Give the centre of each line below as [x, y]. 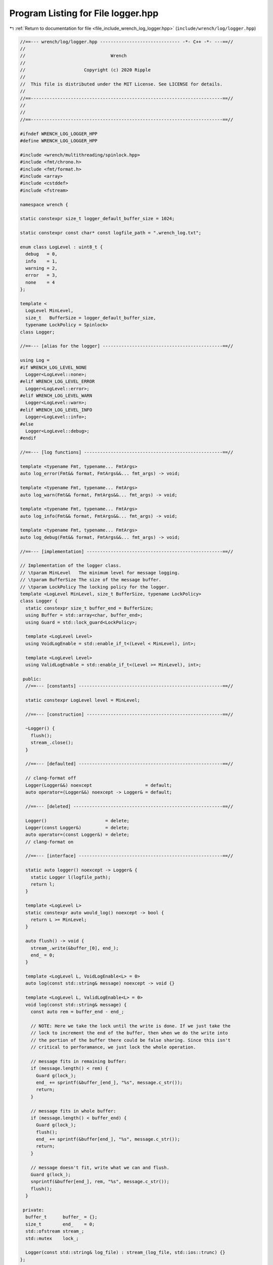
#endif [28, 438]
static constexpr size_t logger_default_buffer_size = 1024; [97, 219]
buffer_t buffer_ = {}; [62, 1217]
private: [34, 1210]
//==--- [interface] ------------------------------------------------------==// [129, 856]
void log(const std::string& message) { [76, 1005]
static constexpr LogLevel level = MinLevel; [83, 700]
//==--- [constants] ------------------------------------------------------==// [129, 686]
